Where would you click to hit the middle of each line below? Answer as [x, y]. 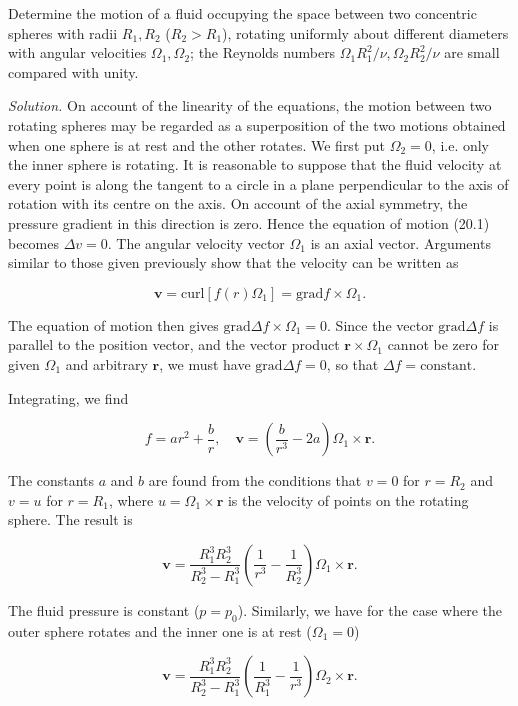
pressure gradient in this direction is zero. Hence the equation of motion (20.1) [249, 222]
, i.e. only [460, 144]
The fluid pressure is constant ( [104, 609]
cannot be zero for [443, 344]
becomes [34, 242]
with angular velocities [77, 52]
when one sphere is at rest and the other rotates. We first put [197, 144]
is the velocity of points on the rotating [348, 499]
